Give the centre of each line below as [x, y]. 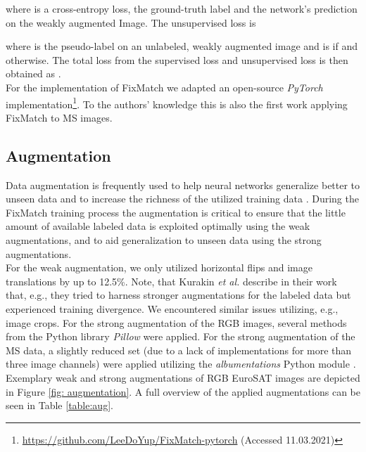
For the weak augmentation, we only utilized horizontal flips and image [159, 267]
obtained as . [33, 73]
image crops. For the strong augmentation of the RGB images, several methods [176, 322]
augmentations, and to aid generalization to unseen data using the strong [164, 239]
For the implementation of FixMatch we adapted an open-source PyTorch [164, 87]
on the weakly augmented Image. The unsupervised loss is [131, 22]
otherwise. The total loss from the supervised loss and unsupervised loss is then [177, 59]
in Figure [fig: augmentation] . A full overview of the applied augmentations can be [183, 391]
